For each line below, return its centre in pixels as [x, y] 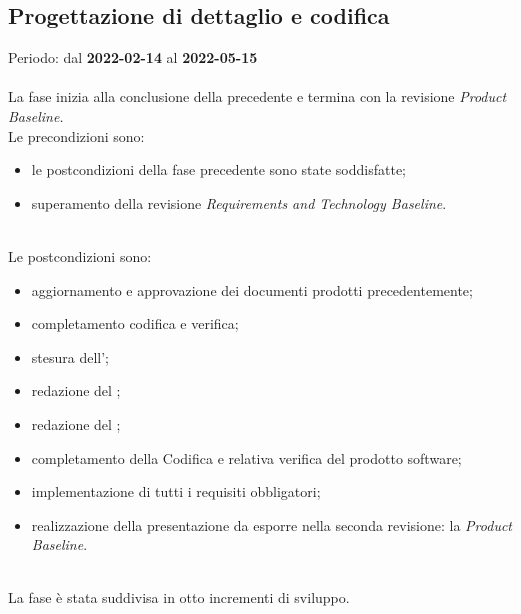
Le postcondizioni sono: [80, 255]
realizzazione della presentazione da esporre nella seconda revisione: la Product [271, 524]
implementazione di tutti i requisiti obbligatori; [176, 491]
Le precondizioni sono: [76, 135]
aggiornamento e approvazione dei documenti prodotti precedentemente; [252, 289]
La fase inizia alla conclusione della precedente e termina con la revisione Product [257, 96]
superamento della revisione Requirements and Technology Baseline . [239, 202]
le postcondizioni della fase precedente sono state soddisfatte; [219, 169]
